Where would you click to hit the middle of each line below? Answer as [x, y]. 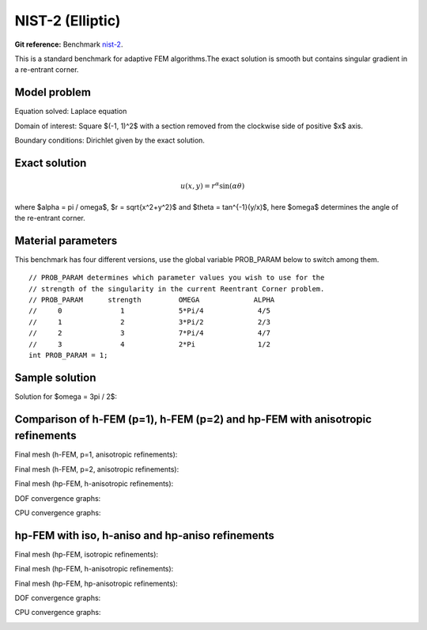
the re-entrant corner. [50, 218]
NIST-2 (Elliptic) [68, 21]
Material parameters [66, 240]
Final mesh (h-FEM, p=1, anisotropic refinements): [96, 454]
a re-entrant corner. [47, 70]
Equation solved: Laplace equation [71, 112]
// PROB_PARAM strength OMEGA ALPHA [152, 300]
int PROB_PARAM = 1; [68, 355]
